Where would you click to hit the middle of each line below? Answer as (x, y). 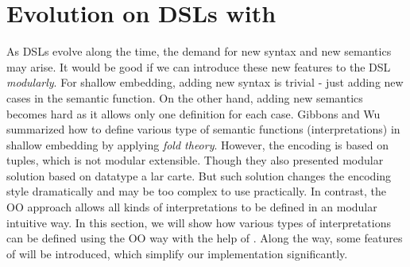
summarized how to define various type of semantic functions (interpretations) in (203, 129)
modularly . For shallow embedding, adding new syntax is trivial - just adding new (205, 82)
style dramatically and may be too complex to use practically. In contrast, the (196, 191)
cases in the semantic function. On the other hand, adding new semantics (185, 97)
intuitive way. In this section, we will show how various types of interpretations (199, 222)
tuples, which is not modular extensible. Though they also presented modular (195, 160)
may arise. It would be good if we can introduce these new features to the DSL (199, 66)
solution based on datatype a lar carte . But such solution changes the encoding (199, 175)
